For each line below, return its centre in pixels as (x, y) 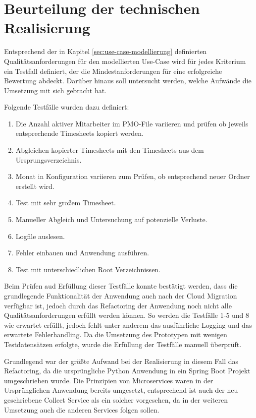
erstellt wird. (35, 186)
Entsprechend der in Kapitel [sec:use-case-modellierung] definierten (105, 51)
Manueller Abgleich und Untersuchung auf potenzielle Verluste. (111, 219)
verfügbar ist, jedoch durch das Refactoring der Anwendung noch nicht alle (118, 305)
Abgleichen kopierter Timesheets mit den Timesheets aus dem (110, 150)
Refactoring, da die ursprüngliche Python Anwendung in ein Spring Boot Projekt (127, 371)
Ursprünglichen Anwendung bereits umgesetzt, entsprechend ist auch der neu (121, 390)
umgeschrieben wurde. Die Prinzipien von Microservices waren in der (109, 380)
